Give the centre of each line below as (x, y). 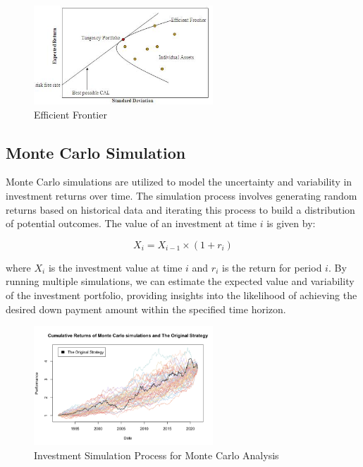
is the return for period (272, 267)
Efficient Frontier (70, 114)
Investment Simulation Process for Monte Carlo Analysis (156, 455)
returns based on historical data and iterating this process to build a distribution (180, 209)
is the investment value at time (115, 267)
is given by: (291, 223)
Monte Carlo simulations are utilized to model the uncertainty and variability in (179, 182)
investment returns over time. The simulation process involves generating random (181, 196)
